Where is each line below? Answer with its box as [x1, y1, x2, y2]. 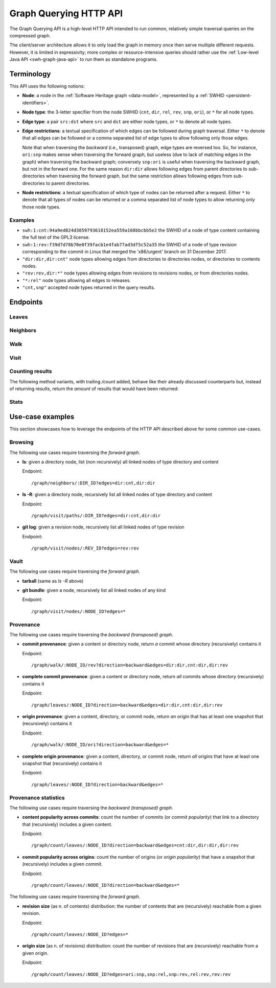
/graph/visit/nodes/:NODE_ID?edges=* [31, 608, 126, 614]
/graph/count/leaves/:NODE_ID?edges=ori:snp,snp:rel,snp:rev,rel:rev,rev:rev [31, 971, 231, 977]
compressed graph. [9, 32, 51, 38]
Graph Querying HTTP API [9, 8, 123, 19]
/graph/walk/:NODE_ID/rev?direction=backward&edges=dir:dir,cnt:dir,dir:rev [31, 662, 228, 668]
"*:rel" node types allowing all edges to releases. [22, 277, 131, 283]
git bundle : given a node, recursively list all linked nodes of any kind [22, 587, 166, 593]
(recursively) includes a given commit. [22, 861, 103, 867]
